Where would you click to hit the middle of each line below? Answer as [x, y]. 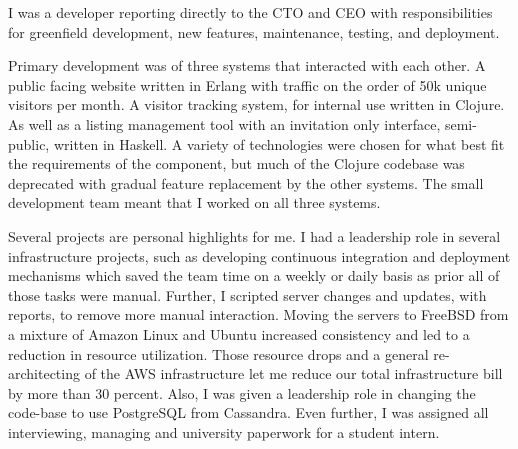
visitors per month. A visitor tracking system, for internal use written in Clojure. [256, 104]
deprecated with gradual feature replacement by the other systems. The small [246, 182]
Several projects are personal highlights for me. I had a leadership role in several [254, 235]
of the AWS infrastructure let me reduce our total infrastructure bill [293, 373]
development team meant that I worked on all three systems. [194, 202]
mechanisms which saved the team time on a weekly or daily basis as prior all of [254, 275]
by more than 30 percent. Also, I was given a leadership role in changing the [242, 392]
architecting [44, 373]
